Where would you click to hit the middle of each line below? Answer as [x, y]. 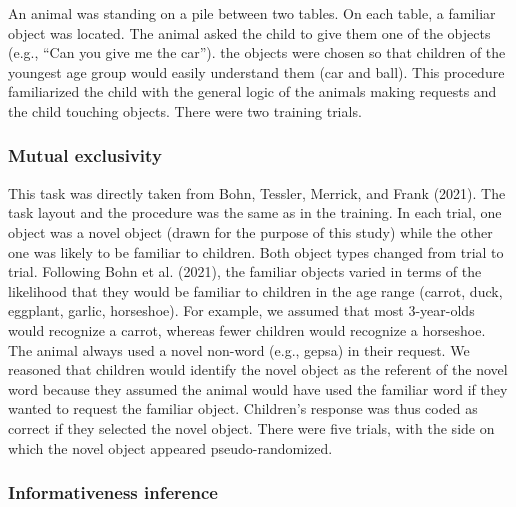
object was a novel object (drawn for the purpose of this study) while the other [250, 231]
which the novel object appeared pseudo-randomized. [170, 447]
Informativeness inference [113, 492]
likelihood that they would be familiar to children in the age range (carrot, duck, [255, 290]
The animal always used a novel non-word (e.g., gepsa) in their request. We [239, 349]
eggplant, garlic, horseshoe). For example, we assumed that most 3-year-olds [241, 310]
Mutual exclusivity [85, 155]
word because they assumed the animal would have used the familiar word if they [258, 388]
